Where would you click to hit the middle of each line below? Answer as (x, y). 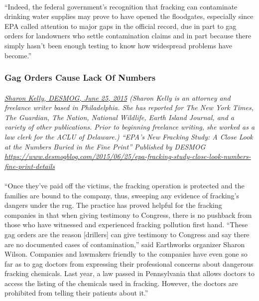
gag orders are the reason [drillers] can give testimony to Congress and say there (127, 234)
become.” (18, 55)
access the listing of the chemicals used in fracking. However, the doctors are (121, 283)
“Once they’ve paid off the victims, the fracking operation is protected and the (125, 185)
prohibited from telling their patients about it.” (76, 293)
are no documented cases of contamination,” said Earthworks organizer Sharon (125, 244)
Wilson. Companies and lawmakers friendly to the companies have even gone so (126, 254)
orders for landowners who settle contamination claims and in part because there (128, 36)
